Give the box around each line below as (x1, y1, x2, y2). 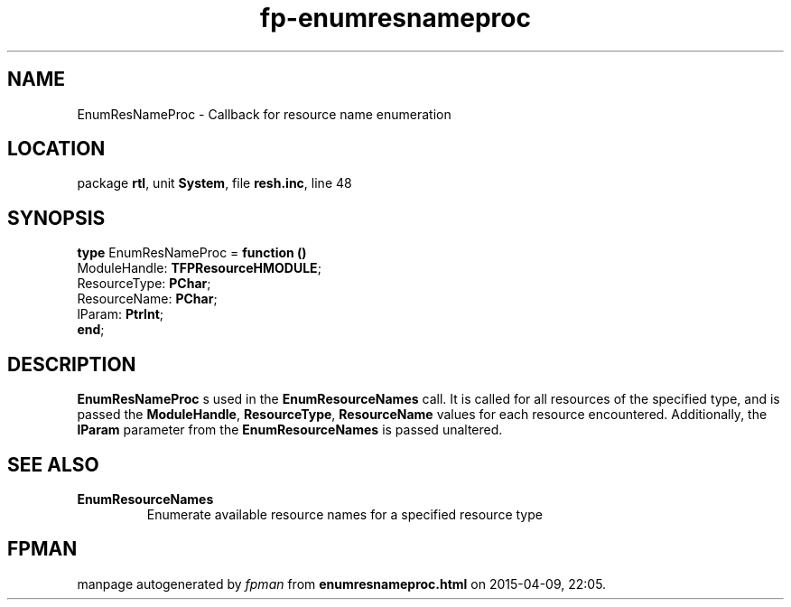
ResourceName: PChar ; (77, 291, 218, 307)
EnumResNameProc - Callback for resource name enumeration (77, 106, 451, 122)
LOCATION (7, 137, 106, 161)
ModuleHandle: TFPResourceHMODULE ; (77, 260, 321, 276)
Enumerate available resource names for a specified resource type (146, 506, 543, 522)
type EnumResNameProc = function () (77, 245, 307, 261)
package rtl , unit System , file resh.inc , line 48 (77, 175, 352, 191)
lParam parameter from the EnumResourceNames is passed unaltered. (77, 422, 503, 438)
